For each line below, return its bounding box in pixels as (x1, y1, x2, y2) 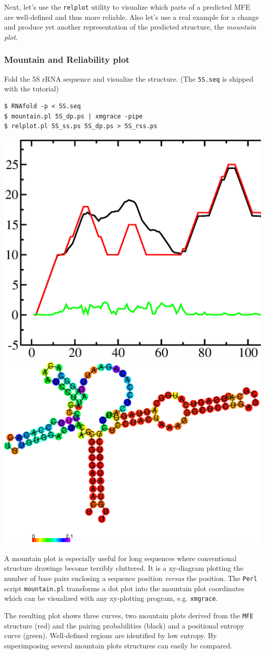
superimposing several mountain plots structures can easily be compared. (4, 640, 232, 650)
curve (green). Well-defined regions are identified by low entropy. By (4, 630, 217, 641)
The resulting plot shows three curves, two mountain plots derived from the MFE (4, 610, 254, 620)
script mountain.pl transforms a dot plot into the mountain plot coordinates (4, 583, 245, 593)
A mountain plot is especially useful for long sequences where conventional (4, 552, 236, 563)
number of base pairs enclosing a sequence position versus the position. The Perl (4, 572, 257, 583)
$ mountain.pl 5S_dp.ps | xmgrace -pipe (4, 112, 143, 120)
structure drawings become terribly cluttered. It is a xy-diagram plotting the (4, 563, 244, 573)
